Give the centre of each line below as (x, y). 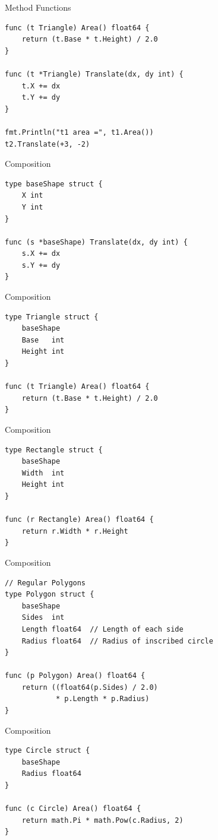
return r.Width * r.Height (75, 531)
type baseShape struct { (54, 184)
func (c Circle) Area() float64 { (73, 809)
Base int (43, 340)
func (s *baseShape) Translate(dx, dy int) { (96, 242)
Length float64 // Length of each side (102, 629)
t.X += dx (41, 86)
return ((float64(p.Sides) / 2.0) (90, 687)
